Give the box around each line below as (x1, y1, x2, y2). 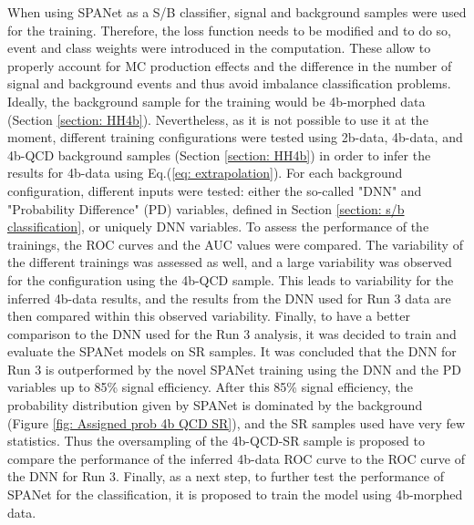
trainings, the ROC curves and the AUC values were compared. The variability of (7, 234, 463, 253)
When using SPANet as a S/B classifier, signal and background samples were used (7, 3, 467, 21)
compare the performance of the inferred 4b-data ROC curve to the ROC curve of (7, 448, 465, 468)
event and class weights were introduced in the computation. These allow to (7, 38, 431, 57)
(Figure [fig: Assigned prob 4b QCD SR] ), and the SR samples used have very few (7, 413, 466, 432)
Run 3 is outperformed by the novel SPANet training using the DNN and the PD (7, 359, 461, 378)
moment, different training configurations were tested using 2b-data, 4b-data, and (7, 128, 463, 147)
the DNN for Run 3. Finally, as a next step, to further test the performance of (7, 467, 444, 486)
